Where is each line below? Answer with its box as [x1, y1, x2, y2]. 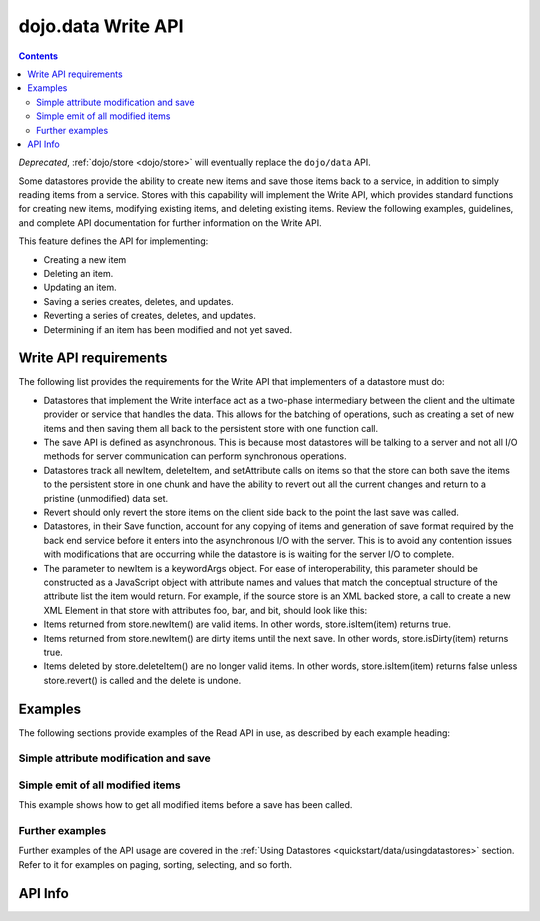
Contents [18, 50, 59, 62]
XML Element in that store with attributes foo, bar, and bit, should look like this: [43, 604, 368, 616]
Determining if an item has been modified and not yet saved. [43, 323, 293, 335]
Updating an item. [43, 281, 117, 294]
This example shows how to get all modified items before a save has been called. [18, 799, 353, 811]
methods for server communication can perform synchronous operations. [43, 450, 347, 462]
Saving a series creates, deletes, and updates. [43, 295, 234, 307]
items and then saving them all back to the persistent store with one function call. [43, 422, 379, 434]
